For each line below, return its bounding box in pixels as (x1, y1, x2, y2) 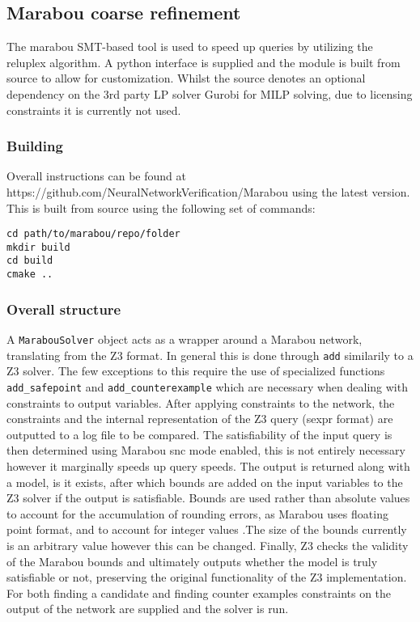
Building (6, 136, 63, 156)
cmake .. (6, 269, 53, 281)
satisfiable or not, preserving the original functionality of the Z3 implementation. (6, 569, 407, 586)
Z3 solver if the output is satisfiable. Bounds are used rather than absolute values (6, 489, 410, 506)
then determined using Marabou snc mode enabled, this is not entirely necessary (6, 442, 405, 459)
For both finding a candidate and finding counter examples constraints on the (6, 584, 392, 601)
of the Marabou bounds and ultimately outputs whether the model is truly (6, 552, 378, 569)
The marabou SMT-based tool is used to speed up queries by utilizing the (6, 38, 373, 55)
